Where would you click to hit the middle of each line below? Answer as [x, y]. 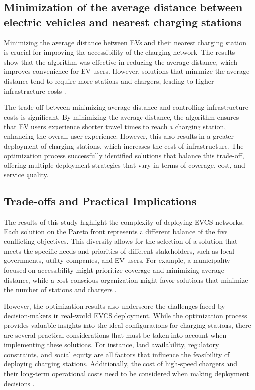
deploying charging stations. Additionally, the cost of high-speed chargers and [121, 364]
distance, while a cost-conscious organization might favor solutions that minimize [126, 279]
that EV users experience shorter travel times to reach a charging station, [115, 126]
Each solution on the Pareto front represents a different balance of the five [116, 231]
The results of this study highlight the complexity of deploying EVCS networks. [124, 222]
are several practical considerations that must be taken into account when [115, 335]
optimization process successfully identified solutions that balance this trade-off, [124, 155]
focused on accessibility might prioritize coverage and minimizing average [114, 270]
